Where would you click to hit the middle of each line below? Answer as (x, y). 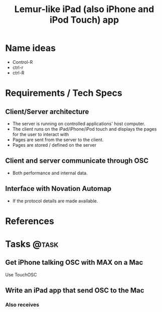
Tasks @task (32, 244)
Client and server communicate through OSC (77, 161)
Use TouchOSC (21, 274)
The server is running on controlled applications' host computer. (79, 124)
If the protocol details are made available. (55, 201)
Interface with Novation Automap (58, 189)
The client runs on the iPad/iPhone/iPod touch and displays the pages (85, 129)
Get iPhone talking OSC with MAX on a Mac (74, 263)
